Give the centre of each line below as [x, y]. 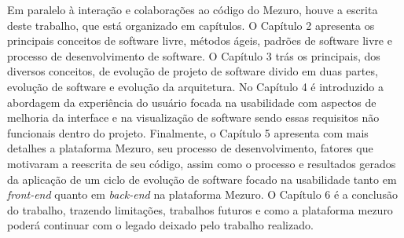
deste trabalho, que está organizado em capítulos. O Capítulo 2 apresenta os [191, 25]
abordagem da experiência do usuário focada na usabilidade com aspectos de [192, 102]
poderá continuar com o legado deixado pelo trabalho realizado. [160, 225]
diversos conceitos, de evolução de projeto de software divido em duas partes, [193, 71]
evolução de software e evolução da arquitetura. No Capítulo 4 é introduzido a [195, 86]
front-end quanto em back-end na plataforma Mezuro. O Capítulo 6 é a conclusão [202, 194]
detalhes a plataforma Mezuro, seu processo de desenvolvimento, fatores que [190, 148]
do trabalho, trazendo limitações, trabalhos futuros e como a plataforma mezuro [200, 209]
